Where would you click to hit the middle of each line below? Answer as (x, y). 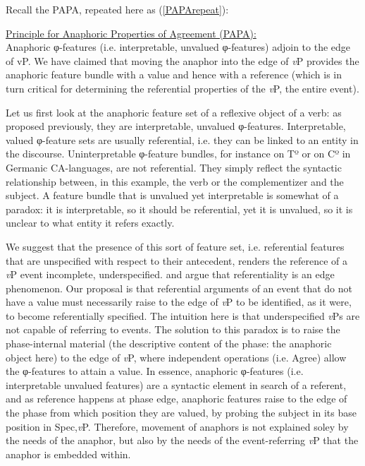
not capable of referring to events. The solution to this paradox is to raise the (173, 329)
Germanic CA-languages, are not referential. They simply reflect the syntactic (174, 167)
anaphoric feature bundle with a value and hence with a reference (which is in (174, 74)
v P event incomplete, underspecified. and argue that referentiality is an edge (170, 274)
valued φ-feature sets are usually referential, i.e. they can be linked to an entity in (182, 139)
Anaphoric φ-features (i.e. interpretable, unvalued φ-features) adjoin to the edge (178, 47)
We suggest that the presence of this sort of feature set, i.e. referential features (175, 246)
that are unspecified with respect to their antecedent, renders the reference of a (177, 260)
